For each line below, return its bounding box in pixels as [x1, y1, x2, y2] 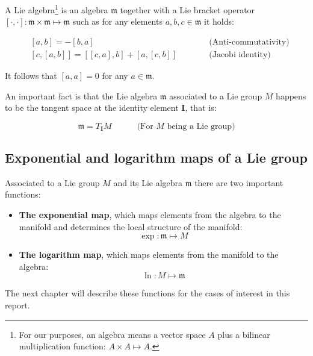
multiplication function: [19, 340, 106, 352]
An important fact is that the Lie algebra [5, 89, 158, 102]
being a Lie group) [167, 122, 235, 131]
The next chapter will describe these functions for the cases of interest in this [5, 287, 290, 299]
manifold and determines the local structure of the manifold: [19, 220, 243, 233]
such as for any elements [72, 15, 163, 28]
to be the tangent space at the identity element [5, 101, 179, 114]
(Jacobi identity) [209, 50, 271, 59]
